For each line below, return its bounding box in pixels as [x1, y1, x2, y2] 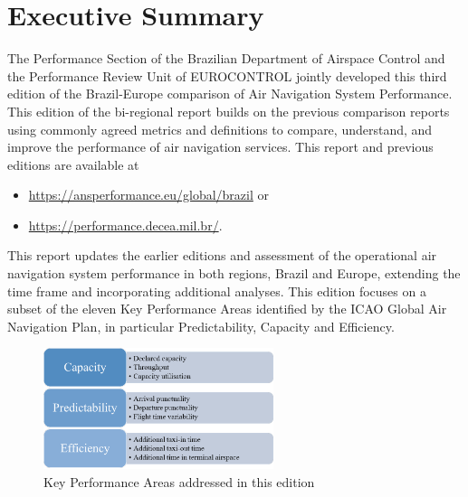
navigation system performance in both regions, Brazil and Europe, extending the [7, 264, 461, 283]
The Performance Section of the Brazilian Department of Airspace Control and [7, 49, 445, 68]
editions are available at [7, 155, 139, 173]
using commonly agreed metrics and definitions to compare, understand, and [7, 119, 433, 138]
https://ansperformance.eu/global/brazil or [28, 185, 269, 204]
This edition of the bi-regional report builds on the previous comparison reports [7, 101, 450, 120]
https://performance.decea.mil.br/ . [28, 215, 223, 234]
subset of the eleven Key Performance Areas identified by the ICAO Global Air [7, 299, 447, 318]
